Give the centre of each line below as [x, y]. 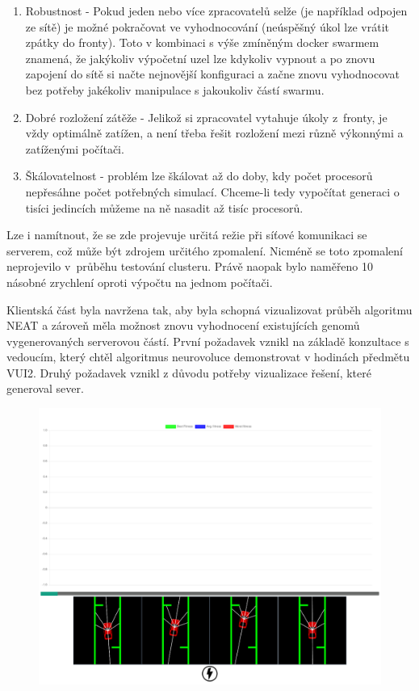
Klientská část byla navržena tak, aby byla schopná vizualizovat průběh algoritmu [209, 309]
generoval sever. [45, 388]
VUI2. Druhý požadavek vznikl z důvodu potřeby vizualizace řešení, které [189, 372]
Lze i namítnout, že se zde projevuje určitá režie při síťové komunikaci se [187, 235]
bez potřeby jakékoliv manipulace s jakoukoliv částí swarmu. [175, 89]
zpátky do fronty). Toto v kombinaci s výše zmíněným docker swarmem [202, 42]
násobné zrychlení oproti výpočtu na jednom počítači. [140, 282]
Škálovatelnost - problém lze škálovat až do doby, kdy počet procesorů [199, 176]
